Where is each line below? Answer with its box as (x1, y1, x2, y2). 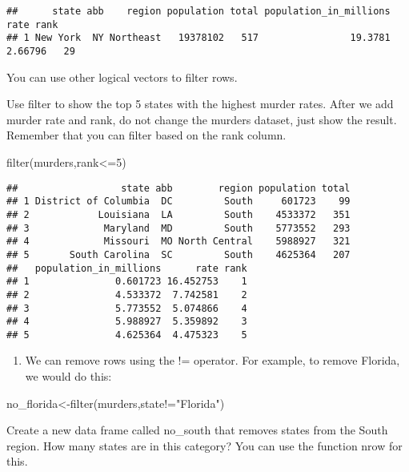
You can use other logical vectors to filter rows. (6, 68, 238, 85)
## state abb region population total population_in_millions (6, 6, 391, 17)
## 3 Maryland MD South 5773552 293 (6, 222, 351, 234)
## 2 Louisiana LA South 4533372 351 (6, 208, 351, 220)
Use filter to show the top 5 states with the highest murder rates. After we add (6, 95, 394, 112)
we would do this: (25, 368, 112, 385)
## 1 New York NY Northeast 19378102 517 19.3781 (6, 32, 391, 44)
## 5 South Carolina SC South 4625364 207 (6, 248, 351, 260)
